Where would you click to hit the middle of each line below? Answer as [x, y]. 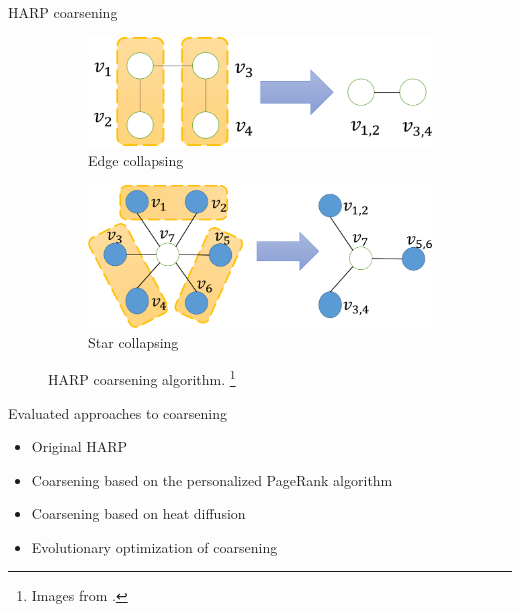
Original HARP [79, 446]
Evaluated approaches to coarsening [117, 412]
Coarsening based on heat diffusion [138, 513]
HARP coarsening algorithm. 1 [142, 377]
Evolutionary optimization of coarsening [154, 546]
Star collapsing [133, 341]
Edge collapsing [136, 160]
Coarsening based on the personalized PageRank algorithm [212, 479]
